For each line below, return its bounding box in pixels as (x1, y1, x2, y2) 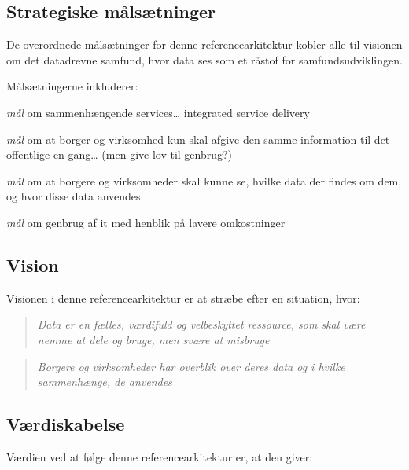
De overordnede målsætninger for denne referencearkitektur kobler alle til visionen (6, 36, 403, 53)
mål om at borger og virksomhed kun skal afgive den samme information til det (6, 130, 390, 147)
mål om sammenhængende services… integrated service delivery (6, 104, 310, 120)
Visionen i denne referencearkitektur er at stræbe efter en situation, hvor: (6, 289, 360, 306)
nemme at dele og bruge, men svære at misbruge (37, 331, 270, 347)
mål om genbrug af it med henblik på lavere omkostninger (6, 214, 286, 230)
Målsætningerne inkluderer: (6, 78, 138, 94)
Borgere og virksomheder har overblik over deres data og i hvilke (37, 358, 345, 374)
